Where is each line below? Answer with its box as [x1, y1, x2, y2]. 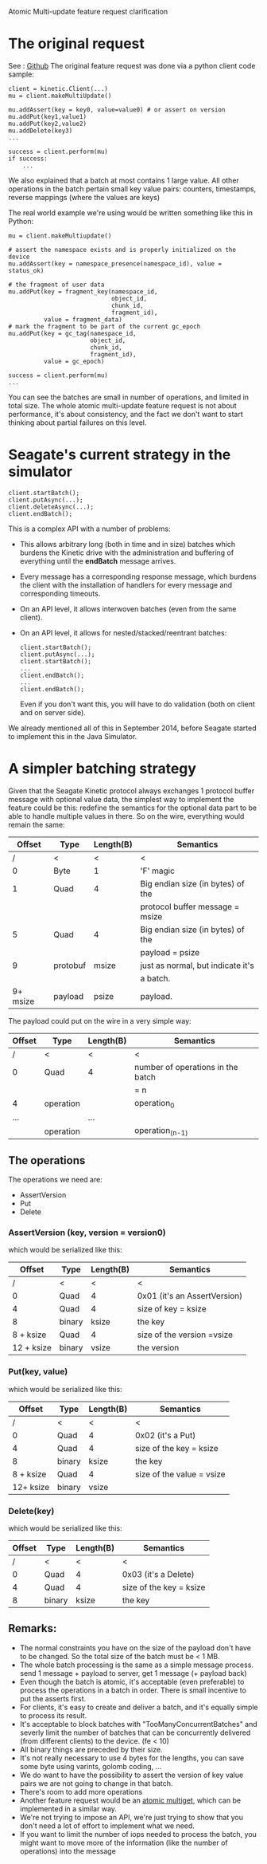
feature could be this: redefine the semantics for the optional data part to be [8, 803, 257, 812]
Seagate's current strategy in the [8, 446, 231, 464]
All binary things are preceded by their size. [19, 1744, 163, 1754]
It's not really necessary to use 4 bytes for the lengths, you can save [19, 1753, 245, 1763]
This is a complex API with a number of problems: [8, 524, 171, 533]
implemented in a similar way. [19, 1803, 118, 1813]
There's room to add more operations [19, 1787, 143, 1796]
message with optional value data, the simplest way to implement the [8, 794, 234, 804]
